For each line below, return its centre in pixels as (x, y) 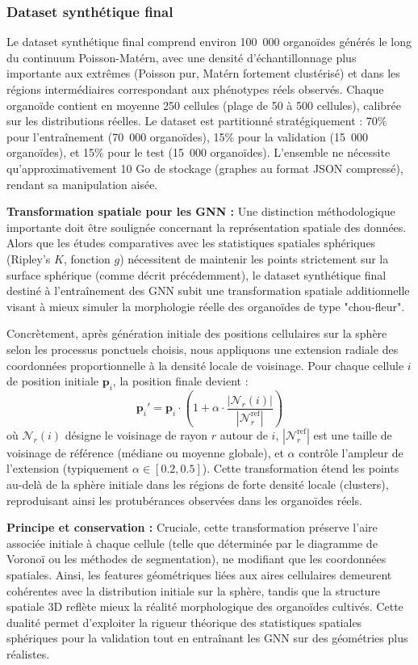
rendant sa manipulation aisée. (82, 184)
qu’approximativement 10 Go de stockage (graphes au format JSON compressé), (205, 168)
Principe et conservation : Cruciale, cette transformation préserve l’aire (192, 527)
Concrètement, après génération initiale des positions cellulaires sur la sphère (197, 333)
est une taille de (353, 434)
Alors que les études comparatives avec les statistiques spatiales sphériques (191, 243)
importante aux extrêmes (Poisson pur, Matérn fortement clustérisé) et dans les (203, 73)
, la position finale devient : (180, 381)
